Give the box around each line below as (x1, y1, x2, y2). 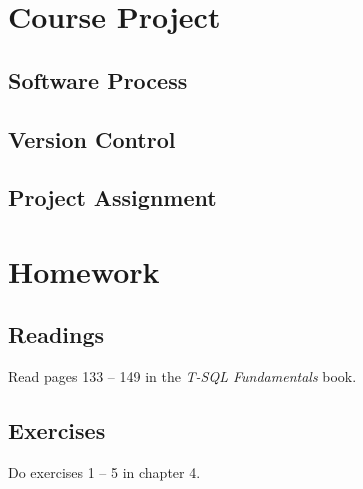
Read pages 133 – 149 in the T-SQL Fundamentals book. (8, 366, 357, 387)
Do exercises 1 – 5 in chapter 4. (8, 462, 201, 483)
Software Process (8, 64, 188, 95)
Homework (8, 250, 160, 291)
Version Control (8, 123, 176, 154)
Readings (8, 319, 105, 350)
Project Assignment (8, 182, 217, 213)
